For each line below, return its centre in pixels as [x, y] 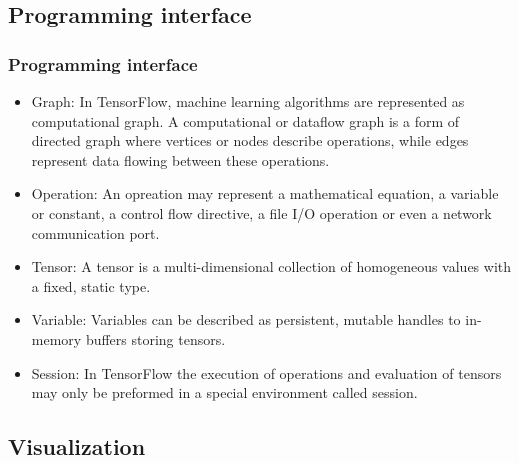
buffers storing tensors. [155, 338]
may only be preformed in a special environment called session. [224, 392]
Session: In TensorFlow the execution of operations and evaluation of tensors [266, 372]
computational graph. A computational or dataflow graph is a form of [245, 120]
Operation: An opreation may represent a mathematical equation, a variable [265, 193]
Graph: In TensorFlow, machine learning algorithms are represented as [248, 101]
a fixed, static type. [91, 285]
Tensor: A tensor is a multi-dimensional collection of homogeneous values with [271, 266]
